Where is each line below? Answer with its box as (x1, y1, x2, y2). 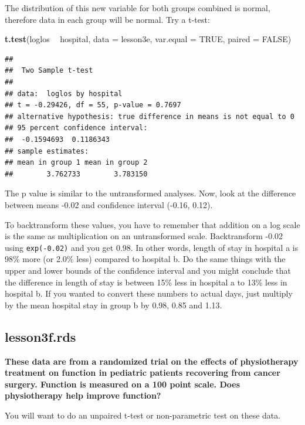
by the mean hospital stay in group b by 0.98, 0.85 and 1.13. (5, 298, 222, 311)
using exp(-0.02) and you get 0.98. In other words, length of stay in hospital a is (5, 241, 299, 253)
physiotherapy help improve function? (5, 389, 161, 402)
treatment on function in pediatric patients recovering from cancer (5, 366, 280, 379)
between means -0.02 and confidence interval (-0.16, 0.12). (5, 198, 213, 210)
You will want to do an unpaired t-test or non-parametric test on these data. (5, 409, 281, 421)
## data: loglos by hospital (5, 89, 123, 98)
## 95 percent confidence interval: (5, 124, 148, 132)
